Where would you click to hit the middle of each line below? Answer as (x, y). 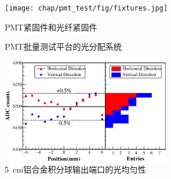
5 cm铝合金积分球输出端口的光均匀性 (75, 169)
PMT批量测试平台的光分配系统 (63, 47)
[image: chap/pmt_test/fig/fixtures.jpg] (86, 8)
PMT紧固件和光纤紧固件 (51, 27)
